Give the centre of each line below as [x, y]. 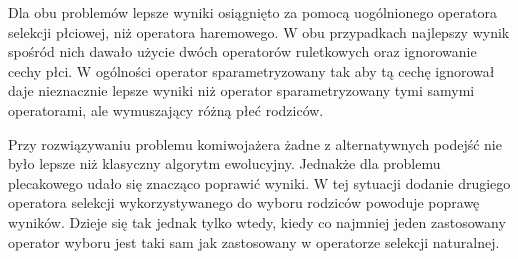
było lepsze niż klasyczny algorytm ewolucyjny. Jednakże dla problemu [224, 163]
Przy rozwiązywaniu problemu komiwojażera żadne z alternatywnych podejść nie [255, 143]
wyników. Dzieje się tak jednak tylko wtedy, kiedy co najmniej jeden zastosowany [257, 221]
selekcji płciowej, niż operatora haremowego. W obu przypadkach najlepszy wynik [259, 31]
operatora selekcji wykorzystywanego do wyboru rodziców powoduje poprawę [244, 202]
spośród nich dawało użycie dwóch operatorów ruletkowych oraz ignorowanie [242, 51]
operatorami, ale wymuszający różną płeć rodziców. [166, 109]
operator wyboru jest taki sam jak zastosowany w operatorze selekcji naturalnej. [254, 241]
